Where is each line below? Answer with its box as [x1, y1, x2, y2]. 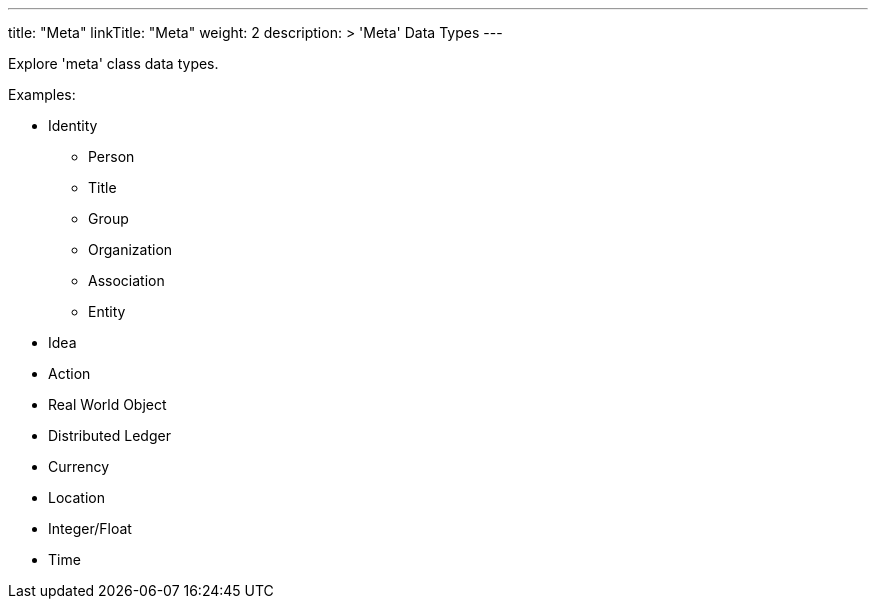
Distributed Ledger [48, 427, 171, 444]
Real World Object [48, 396, 167, 413]
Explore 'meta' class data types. [8, 55, 219, 72]
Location [48, 489, 105, 506]
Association [88, 272, 165, 289]
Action [48, 365, 91, 382]
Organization [88, 241, 173, 258]
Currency [48, 458, 110, 475]
